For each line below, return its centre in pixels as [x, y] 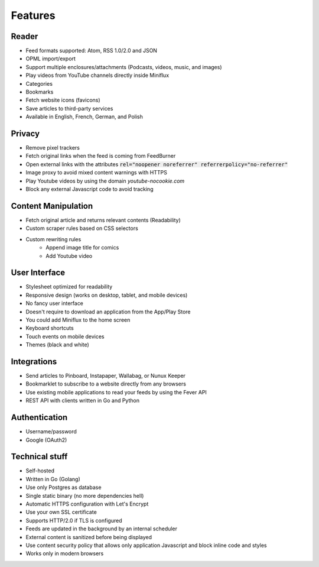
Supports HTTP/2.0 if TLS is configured [74, 520]
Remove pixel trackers [53, 148]
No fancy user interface [55, 303]
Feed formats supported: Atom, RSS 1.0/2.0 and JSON [92, 51]
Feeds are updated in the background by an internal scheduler [101, 529]
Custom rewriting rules [53, 239]
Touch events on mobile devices [65, 336]
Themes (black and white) [58, 345]
